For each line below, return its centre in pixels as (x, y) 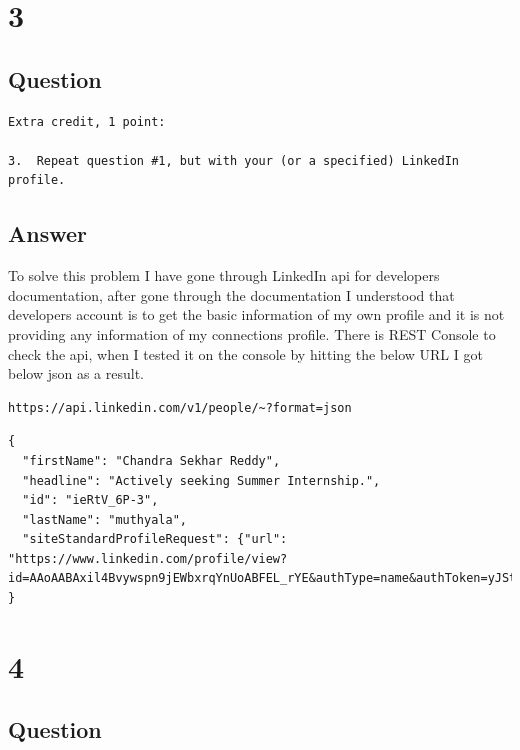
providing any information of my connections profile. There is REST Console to (252, 333)
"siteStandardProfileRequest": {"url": (155, 539)
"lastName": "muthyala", (104, 519)
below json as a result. (76, 373)
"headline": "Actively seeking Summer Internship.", (201, 480)
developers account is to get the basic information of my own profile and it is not (256, 314)
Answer (48, 233)
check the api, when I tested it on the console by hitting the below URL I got (245, 353)
